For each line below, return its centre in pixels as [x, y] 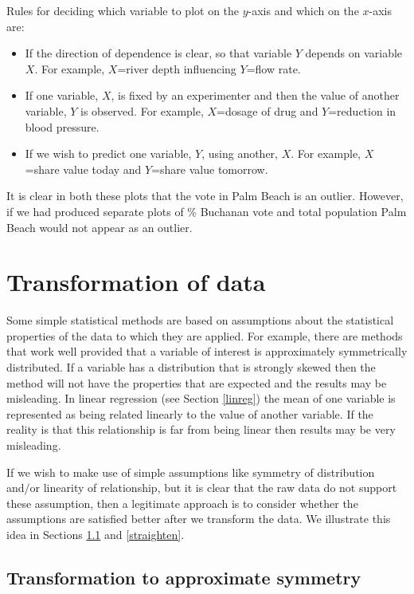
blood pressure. [62, 126]
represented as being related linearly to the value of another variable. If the [190, 413]
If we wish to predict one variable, [108, 153]
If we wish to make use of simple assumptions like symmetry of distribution [191, 472]
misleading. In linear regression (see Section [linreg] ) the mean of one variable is [201, 398]
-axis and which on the [303, 10]
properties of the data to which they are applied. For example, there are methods [205, 335]
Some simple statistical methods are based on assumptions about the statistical [200, 320]
